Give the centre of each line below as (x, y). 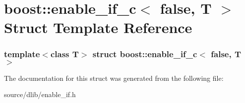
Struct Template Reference (98, 27)
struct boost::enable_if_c (145, 54)
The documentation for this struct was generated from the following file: (114, 78)
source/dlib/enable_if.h (40, 94)
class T (64, 54)
